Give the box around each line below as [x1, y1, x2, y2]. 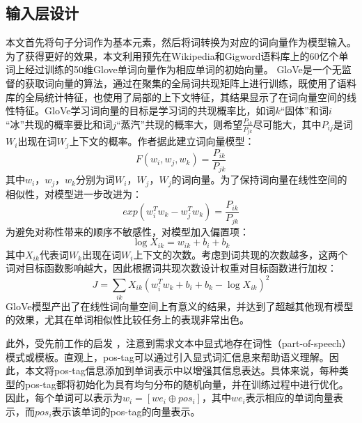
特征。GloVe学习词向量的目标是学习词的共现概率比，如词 [15, 103, 276, 118]
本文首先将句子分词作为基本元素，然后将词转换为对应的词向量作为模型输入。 [6, 35, 356, 49]
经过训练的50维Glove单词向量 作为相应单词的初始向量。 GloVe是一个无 [24, 62, 342, 77]
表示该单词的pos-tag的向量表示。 [52, 403, 200, 418]
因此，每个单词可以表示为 [6, 390, 123, 405]
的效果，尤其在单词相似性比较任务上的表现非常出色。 [6, 312, 249, 327]
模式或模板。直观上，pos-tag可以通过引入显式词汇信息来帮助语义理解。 [6, 349, 329, 364]
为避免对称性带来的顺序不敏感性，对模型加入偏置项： [6, 224, 249, 238]
